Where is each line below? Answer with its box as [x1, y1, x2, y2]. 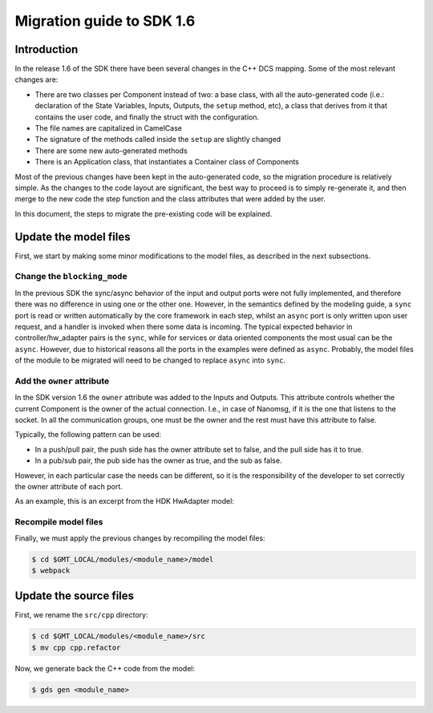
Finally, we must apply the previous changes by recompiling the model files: [14, 533, 265, 543]
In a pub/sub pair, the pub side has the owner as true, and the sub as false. [34, 456, 282, 465]
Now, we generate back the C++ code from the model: [14, 663, 196, 673]
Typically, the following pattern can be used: [14, 430, 162, 440]
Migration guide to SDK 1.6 [14, 12, 196, 30]
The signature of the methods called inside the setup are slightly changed [34, 135, 281, 144]
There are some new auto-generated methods [34, 145, 188, 156]
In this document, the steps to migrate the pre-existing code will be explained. [14, 209, 273, 218]
